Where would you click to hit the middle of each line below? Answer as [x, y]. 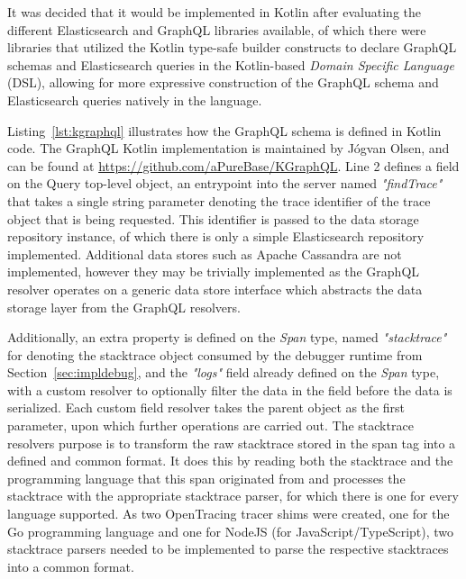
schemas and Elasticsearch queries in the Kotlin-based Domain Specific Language [231, 64]
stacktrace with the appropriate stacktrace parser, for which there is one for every [233, 496]
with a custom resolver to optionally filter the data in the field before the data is [230, 389]
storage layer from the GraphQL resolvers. [124, 307]
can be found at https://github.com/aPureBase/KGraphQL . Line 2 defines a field [233, 165]
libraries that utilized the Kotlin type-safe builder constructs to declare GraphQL [232, 47]
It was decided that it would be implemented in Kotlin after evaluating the [215, 12]
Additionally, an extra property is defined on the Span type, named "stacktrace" [227, 337]
